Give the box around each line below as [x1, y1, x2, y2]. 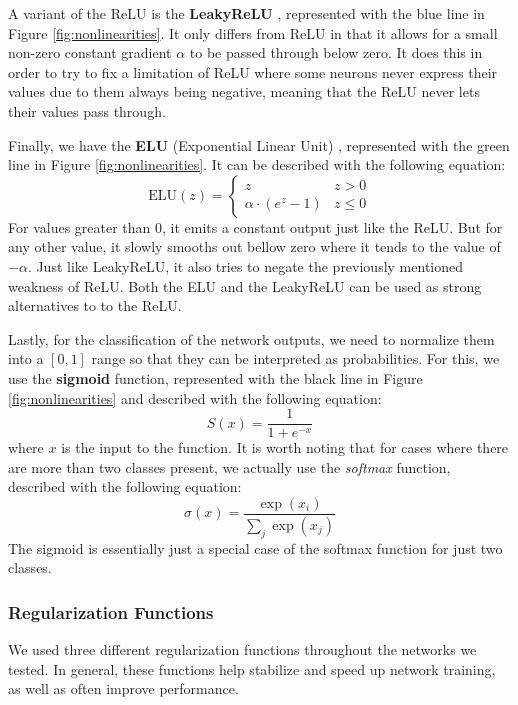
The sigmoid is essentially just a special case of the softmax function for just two [8, 537, 503, 558]
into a [8, 348, 44, 369]
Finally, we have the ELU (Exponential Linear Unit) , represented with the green [8, 134, 510, 155]
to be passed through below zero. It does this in [189, 42, 483, 63]
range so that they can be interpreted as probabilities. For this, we [91, 348, 500, 369]
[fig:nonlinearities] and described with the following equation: [8, 387, 382, 408]
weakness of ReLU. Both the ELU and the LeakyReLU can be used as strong [8, 275, 482, 296]
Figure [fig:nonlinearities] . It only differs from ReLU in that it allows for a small [8, 22, 498, 43]
